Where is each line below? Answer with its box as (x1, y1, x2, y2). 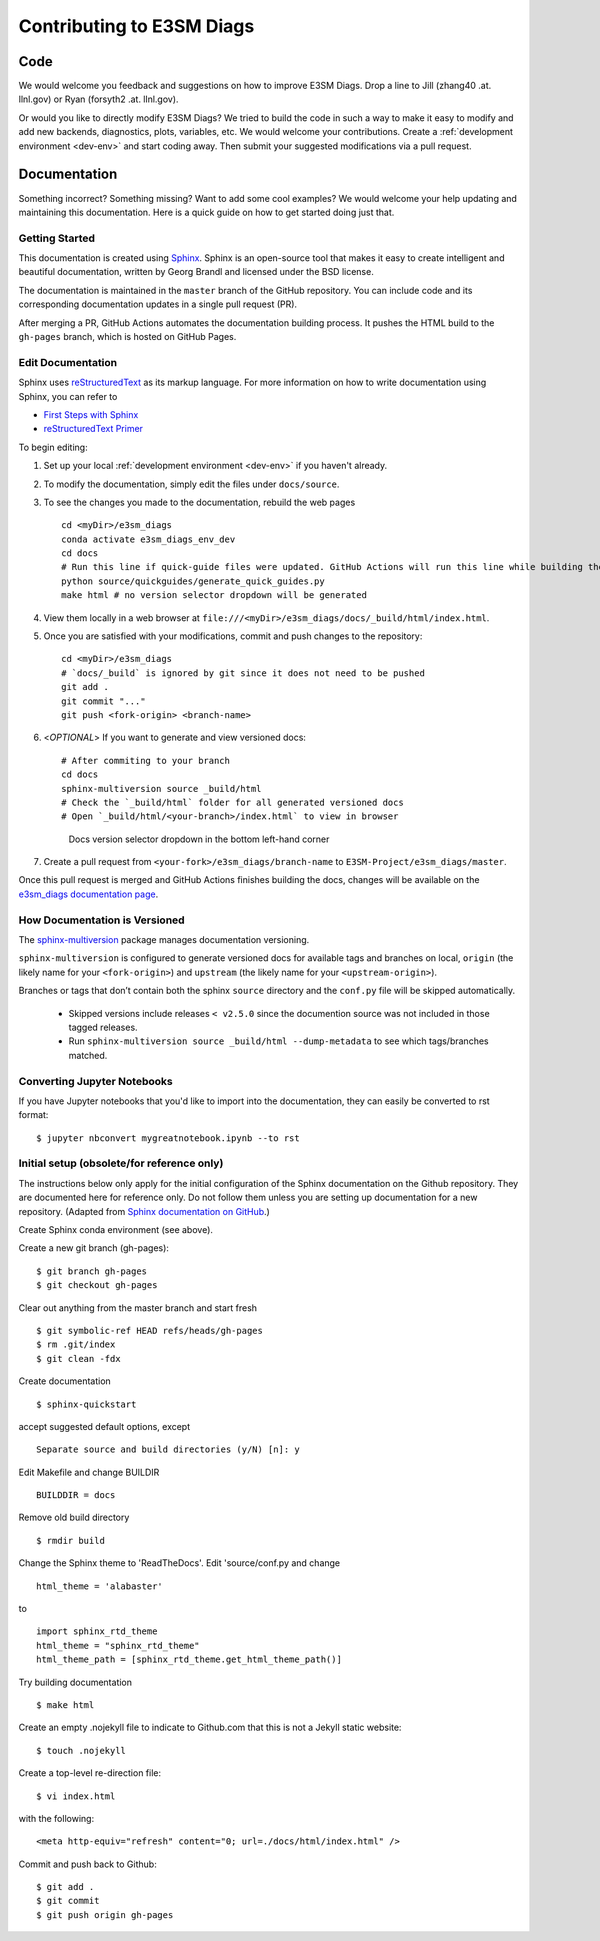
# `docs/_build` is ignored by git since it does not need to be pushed (61, 667, 425, 679)
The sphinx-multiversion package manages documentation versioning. (18, 934, 310, 946)
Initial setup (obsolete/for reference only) (18, 1156, 224, 1170)
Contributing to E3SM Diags (18, 15, 255, 37)
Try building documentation (18, 1676, 133, 1688)
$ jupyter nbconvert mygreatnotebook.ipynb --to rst (36, 1132, 300, 1144)
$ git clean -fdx (36, 1353, 121, 1364)
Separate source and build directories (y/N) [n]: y (36, 1444, 300, 1455)
